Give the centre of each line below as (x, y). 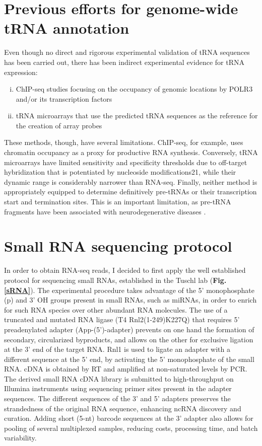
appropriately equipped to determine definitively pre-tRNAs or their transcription (130, 192)
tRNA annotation (67, 28)
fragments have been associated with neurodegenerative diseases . (105, 211)
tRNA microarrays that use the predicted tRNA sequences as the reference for (137, 116)
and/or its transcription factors (64, 98)
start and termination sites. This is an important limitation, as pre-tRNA (118, 202)
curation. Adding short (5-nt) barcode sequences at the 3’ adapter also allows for (129, 418)
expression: (21, 72)
